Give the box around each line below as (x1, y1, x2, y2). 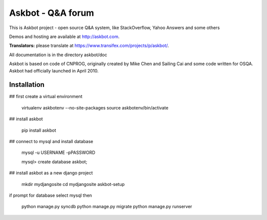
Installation (9, 80, 44, 89)
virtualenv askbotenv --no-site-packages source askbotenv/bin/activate (21, 105, 169, 110)
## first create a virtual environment (9, 94, 83, 100)
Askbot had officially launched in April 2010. (9, 68, 99, 73)
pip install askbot (21, 127, 56, 133)
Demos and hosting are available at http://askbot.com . (9, 34, 120, 39)
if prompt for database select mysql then (9, 192, 92, 198)
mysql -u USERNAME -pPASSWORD (21, 149, 96, 155)
